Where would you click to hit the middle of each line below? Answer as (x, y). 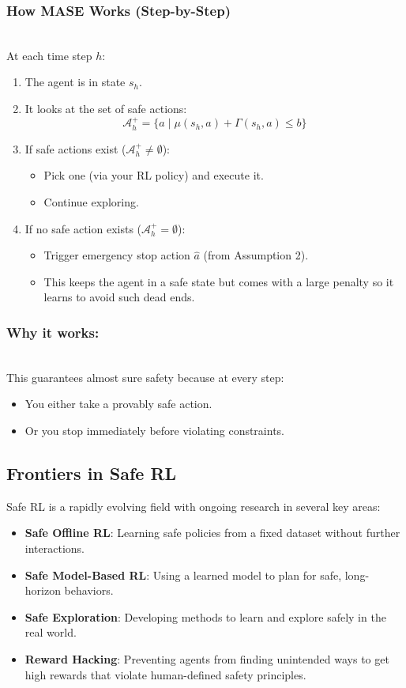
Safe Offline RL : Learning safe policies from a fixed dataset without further (212, 533)
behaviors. (89, 590)
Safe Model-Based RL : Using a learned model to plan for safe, (183, 575)
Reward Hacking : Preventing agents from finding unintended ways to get (207, 658)
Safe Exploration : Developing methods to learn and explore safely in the (205, 616)
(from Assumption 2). (256, 255)
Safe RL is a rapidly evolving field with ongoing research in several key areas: (194, 506)
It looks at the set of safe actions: (106, 108)
